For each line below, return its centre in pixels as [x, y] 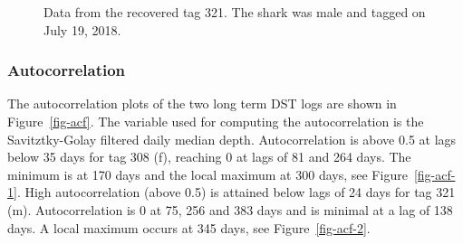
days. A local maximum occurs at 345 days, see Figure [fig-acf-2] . [189, 227]
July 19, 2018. [82, 29]
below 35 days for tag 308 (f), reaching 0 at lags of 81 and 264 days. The [209, 157]
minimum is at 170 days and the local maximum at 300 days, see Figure [207, 174]
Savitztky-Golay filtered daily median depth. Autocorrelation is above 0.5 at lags [232, 139]
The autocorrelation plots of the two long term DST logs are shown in [202, 103]
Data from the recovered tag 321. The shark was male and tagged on [235, 12]
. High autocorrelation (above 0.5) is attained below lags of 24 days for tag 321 [236, 192]
